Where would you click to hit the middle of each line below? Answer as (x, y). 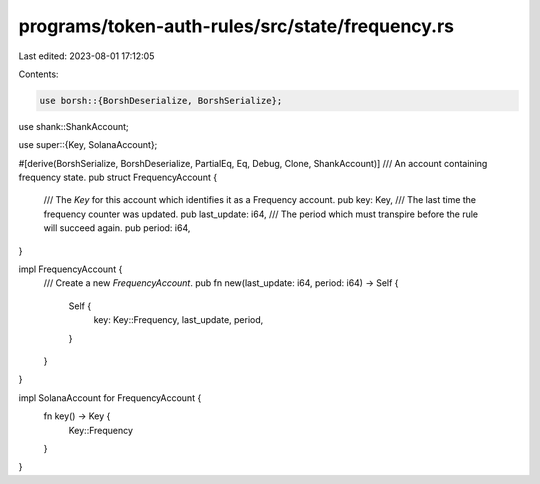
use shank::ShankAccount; (73, 126)
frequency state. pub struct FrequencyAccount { (118, 177)
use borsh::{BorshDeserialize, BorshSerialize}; (161, 100)
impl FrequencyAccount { (70, 269)
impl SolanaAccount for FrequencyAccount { (110, 397)
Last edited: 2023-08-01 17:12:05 (86, 56)
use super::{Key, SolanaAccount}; (88, 145)
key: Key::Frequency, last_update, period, (178, 320)
